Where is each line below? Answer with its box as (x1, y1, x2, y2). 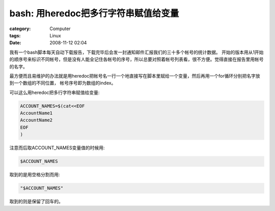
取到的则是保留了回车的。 (9, 198, 63, 204)
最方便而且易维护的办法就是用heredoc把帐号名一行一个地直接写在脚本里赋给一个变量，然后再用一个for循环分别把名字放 (9, 73, 261, 79)
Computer (49, 26, 71, 32)
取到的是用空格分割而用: (9, 172, 61, 178)
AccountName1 (20, 110, 53, 116)
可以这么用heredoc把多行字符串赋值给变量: (9, 89, 100, 96)
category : (9, 26, 31, 32)
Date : (9, 40, 21, 46)
